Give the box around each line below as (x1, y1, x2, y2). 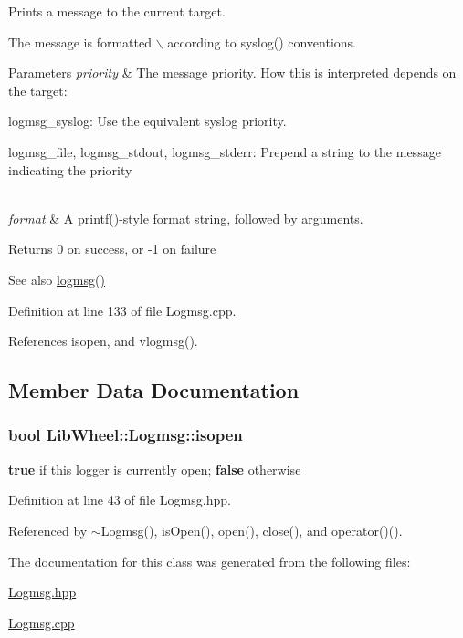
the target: (8, 80, 68, 99)
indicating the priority (8, 160, 132, 179)
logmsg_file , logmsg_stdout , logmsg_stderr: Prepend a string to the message (8, 141, 441, 161)
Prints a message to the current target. (8, 2, 226, 20)
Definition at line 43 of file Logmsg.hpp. (8, 490, 231, 509)
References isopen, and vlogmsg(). (8, 331, 198, 350)
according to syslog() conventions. (167, 32, 357, 51)
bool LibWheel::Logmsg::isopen (8, 424, 243, 446)
